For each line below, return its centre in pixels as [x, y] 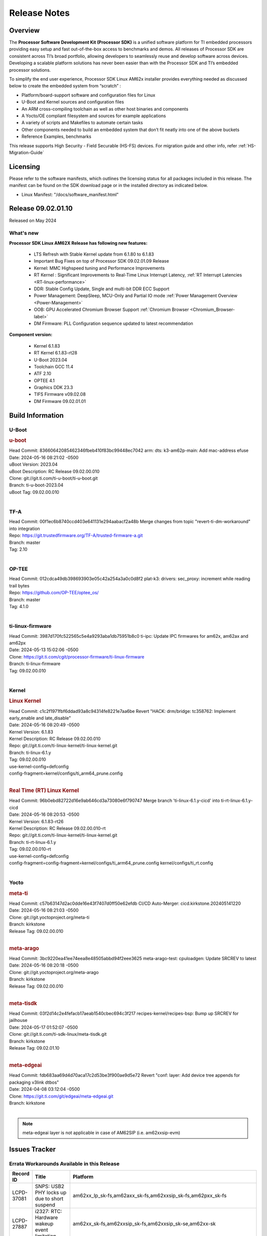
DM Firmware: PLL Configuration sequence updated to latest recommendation [113, 323]
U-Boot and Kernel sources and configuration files [73, 102]
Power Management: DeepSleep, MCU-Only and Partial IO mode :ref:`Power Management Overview [135, 296]
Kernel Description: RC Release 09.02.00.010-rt [57, 829]
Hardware [46, 1218]
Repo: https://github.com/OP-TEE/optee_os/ [54, 593]
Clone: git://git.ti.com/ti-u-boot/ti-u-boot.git [54, 478]
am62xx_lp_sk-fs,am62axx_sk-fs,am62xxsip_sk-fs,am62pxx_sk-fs [150, 1195]
